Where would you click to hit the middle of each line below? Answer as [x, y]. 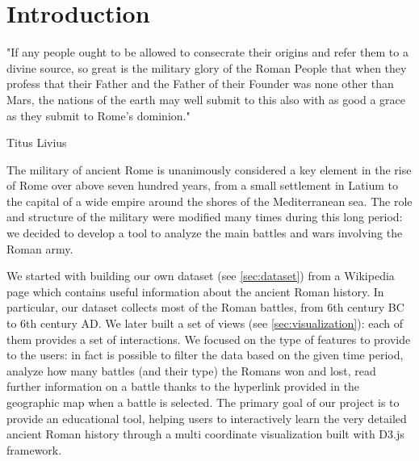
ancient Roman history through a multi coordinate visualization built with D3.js [205, 434]
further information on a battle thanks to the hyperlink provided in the [183, 386]
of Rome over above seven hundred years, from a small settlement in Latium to [202, 185]
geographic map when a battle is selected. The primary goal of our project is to [203, 402]
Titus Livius [37, 142]
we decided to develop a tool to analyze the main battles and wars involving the [205, 233]
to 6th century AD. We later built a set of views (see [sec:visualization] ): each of [205, 323]
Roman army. [40, 248]
